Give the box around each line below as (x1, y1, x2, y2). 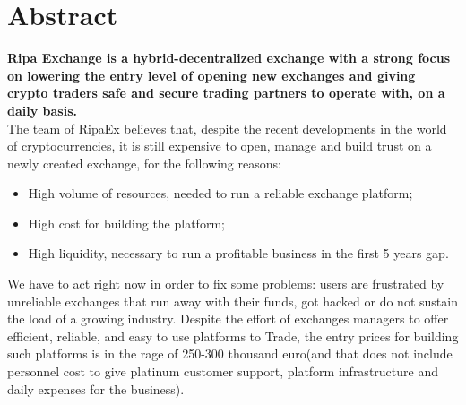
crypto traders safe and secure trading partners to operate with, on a (7, 83, 445, 102)
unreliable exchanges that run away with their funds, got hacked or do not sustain (7, 291, 458, 310)
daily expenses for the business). (7, 379, 185, 398)
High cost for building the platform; (28, 213, 225, 232)
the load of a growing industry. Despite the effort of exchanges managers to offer (7, 309, 449, 328)
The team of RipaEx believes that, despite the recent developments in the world (7, 118, 447, 137)
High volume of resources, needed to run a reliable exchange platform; (28, 184, 413, 202)
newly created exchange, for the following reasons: (7, 153, 281, 172)
